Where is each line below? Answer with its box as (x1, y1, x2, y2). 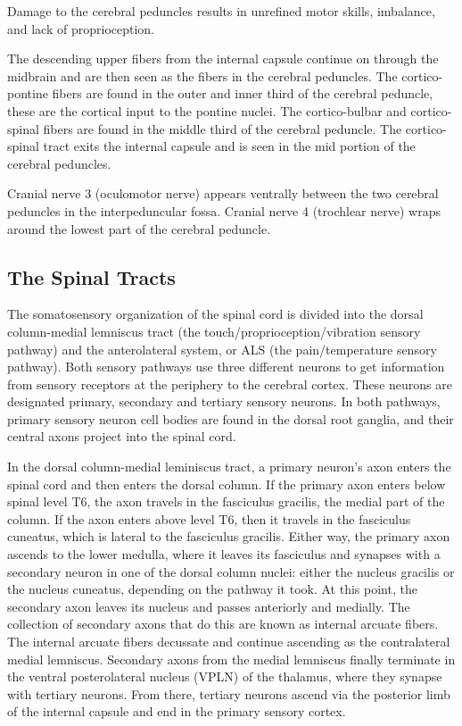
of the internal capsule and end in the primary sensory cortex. (7, 702, 346, 721)
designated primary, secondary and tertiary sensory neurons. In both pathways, (7, 392, 441, 411)
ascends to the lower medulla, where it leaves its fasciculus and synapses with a (7, 545, 441, 563)
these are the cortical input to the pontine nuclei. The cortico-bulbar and (7, 101, 407, 120)
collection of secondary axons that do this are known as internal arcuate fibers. (7, 614, 439, 633)
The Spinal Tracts (7, 263, 176, 290)
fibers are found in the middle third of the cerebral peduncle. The (43, 119, 402, 138)
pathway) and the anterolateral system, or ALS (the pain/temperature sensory (7, 339, 437, 358)
